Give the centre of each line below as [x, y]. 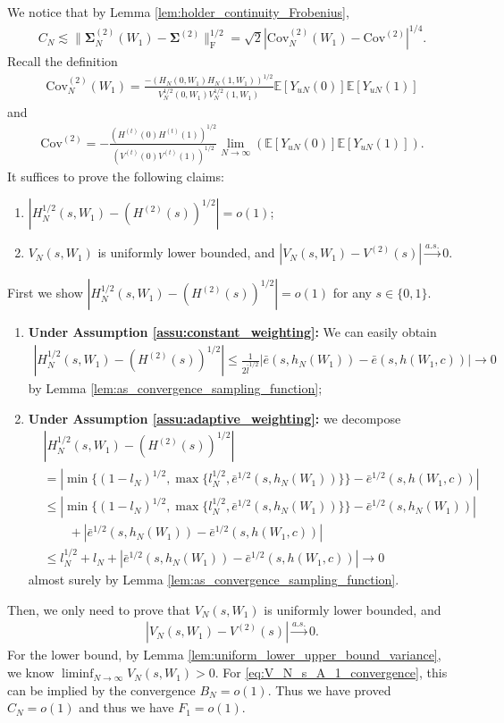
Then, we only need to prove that [99, 609]
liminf [78, 674]
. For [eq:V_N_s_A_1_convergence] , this [331, 673]
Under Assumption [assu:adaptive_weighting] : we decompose [214, 418]
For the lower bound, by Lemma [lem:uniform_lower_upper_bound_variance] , [224, 655]
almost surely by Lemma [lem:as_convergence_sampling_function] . [214, 580]
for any [352, 293]
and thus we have [126, 707]
